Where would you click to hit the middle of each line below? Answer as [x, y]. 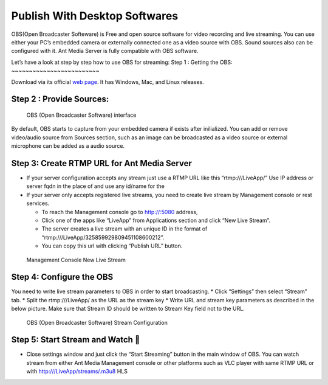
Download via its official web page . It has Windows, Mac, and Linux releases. [108, 82]
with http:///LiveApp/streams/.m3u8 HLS [77, 372]
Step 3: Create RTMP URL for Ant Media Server [102, 163]
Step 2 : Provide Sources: [60, 99]
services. [38, 203]
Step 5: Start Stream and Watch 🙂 [76, 340]
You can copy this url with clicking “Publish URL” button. [112, 246]
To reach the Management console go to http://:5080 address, [120, 212]
